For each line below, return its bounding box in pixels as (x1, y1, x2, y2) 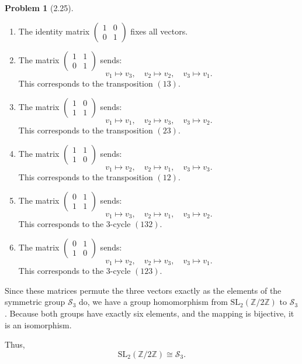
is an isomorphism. (5, 318, 72, 331)
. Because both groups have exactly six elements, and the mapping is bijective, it (5, 307, 294, 320)
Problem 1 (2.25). (5, 2, 74, 13)
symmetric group (5, 296, 65, 308)
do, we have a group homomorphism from (78, 296, 228, 308)
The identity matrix (18, 25, 90, 37)
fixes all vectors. (130, 25, 188, 37)
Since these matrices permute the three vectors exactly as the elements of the (5, 284, 282, 296)
